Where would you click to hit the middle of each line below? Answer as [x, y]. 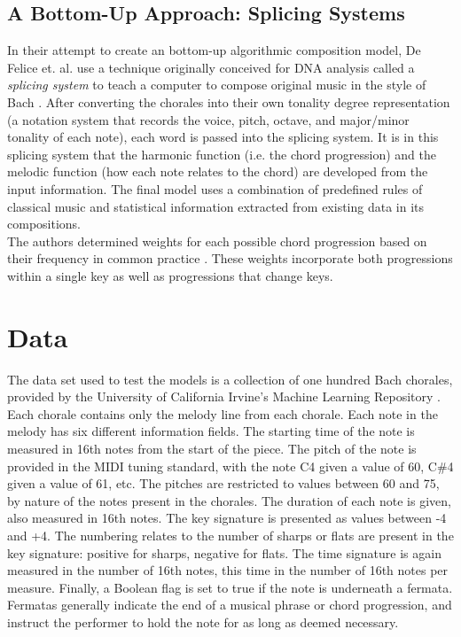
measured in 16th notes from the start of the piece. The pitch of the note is [212, 449]
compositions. [44, 224]
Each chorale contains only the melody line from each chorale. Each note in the [223, 413]
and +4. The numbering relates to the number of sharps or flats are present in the [230, 535]
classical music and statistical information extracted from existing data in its [216, 206]
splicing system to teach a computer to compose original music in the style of [217, 85]
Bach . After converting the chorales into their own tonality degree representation [229, 101]
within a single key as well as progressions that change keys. [170, 275]
